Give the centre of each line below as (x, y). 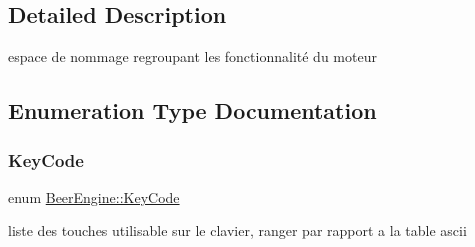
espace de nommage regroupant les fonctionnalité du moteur (192, 56)
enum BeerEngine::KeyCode (94, 196)
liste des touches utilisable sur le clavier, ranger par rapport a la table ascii (237, 230)
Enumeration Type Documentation (192, 110)
